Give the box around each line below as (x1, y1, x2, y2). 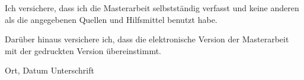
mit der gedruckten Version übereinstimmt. (5, 44, 161, 56)
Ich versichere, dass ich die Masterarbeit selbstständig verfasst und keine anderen (5, 2, 299, 14)
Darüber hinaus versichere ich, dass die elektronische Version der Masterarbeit (5, 33, 289, 45)
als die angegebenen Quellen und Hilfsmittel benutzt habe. (5, 13, 217, 25)
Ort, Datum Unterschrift (5, 64, 94, 76)
